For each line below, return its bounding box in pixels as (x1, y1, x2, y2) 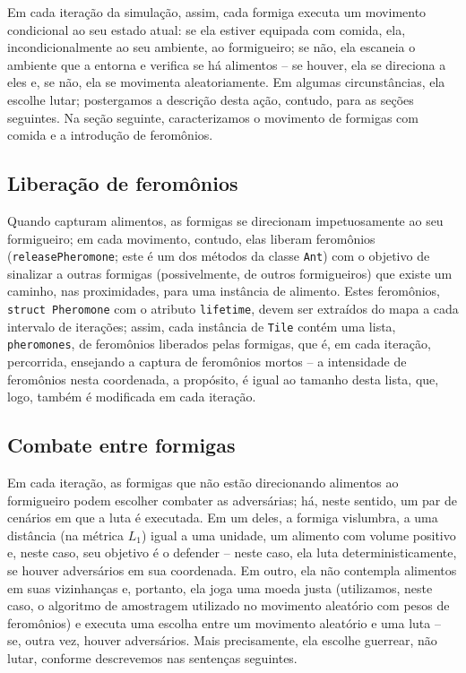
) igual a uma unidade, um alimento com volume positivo (141, 525, 456, 544)
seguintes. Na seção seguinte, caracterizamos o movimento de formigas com (7, 108, 419, 126)
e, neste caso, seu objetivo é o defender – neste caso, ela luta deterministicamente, (7, 543, 457, 562)
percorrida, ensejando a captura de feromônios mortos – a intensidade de (7, 351, 407, 370)
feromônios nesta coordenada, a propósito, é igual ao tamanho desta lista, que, (7, 369, 439, 388)
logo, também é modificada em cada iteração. (7, 387, 256, 406)
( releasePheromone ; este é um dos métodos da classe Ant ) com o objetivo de (7, 246, 430, 265)
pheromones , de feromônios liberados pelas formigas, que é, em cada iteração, (7, 334, 431, 353)
